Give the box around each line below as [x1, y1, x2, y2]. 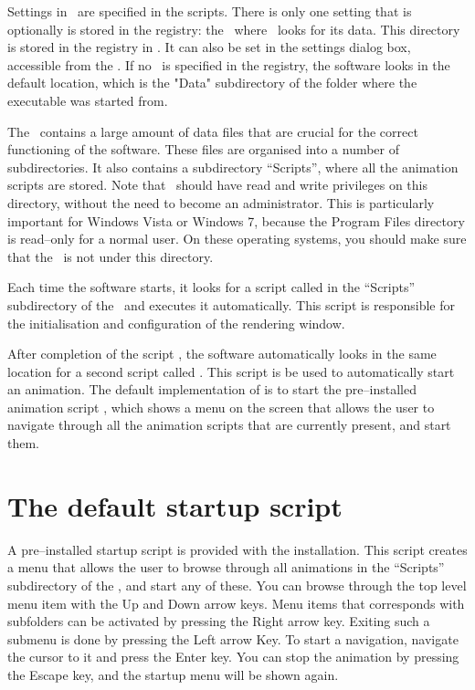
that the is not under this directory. [7, 246, 214, 266]
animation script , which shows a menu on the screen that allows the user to [7, 397, 435, 416]
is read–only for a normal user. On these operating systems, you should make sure [7, 229, 467, 248]
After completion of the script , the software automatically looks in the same [7, 344, 437, 363]
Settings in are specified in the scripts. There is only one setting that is [7, 2, 412, 20]
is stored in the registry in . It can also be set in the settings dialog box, [7, 37, 411, 57]
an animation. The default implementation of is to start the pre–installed [7, 380, 417, 399]
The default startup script [7, 486, 343, 524]
